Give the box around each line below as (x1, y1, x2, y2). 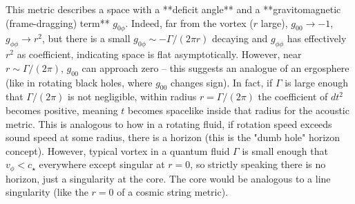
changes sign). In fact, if (171, 75, 273, 89)
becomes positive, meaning (6, 102, 118, 117)
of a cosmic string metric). (117, 185, 229, 199)
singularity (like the (6, 185, 88, 199)
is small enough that (242, 143, 328, 158)
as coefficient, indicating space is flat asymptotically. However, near (17, 47, 302, 62)
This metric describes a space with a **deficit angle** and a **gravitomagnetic (6, 2, 341, 16)
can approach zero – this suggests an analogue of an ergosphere (81, 60, 349, 75)
